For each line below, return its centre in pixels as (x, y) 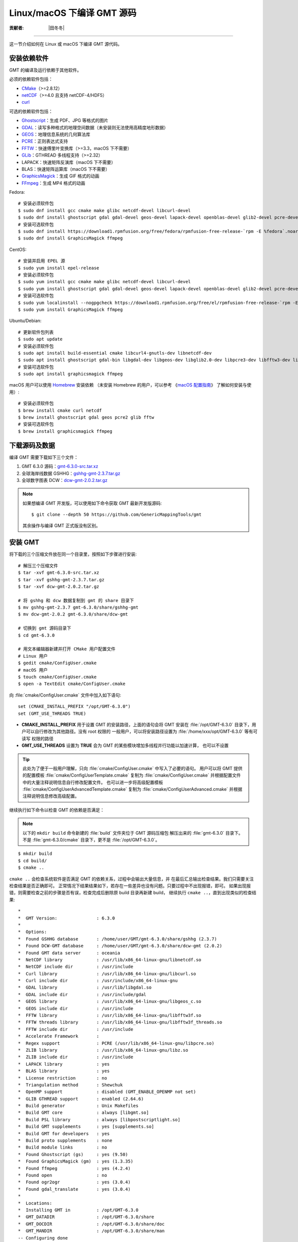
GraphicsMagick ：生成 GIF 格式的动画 (60, 176)
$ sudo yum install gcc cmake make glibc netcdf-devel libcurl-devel (105, 282)
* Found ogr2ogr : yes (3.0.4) (74, 1182)
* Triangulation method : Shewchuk (71, 1085)
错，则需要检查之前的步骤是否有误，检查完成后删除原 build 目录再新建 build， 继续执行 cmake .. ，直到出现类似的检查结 (133, 893)
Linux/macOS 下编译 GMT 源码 (73, 13)
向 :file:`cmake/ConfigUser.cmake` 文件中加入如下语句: (65, 695)
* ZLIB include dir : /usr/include (76, 1057)
